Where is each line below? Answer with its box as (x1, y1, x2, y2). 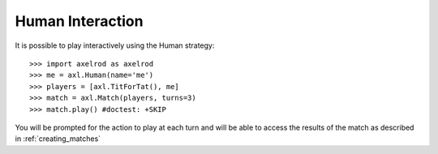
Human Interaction (15, 12, 144, 30)
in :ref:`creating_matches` (15, 134, 101, 143)
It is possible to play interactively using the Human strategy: (15, 41, 215, 50)
